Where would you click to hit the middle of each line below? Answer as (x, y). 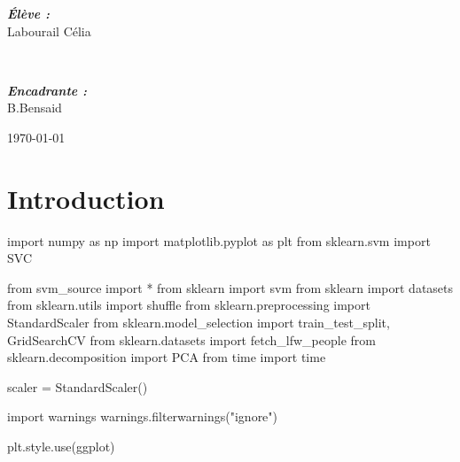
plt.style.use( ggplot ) (61, 447)
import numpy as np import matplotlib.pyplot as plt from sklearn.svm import (219, 240)
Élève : (28, 13)
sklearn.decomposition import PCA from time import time (167, 357)
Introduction (86, 198)
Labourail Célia (49, 31)
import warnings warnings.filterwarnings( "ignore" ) (143, 416)
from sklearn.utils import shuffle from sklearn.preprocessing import (189, 305)
